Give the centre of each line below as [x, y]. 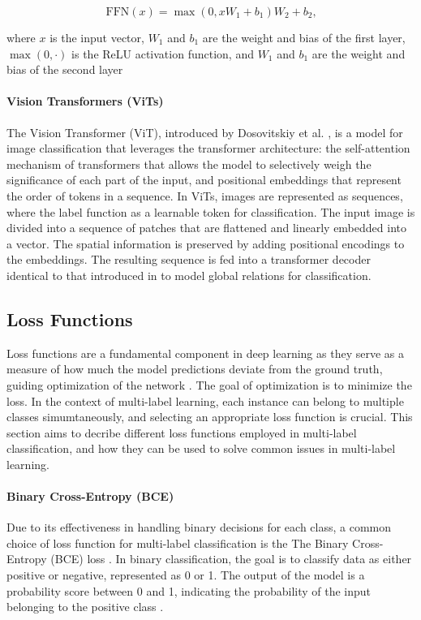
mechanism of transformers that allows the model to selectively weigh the [189, 164]
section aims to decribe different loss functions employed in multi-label [182, 432]
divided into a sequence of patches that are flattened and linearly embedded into [206, 228]
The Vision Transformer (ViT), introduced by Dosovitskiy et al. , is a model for [205, 132]
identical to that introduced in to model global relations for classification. [189, 275]
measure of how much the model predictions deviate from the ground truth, [195, 369]
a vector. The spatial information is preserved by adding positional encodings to [206, 243]
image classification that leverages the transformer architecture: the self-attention [208, 148]
